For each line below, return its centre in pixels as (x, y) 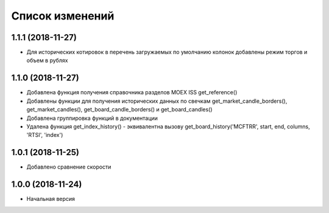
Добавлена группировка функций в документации (92, 118)
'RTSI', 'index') (45, 135)
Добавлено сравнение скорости (69, 167)
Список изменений (63, 16)
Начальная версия (51, 199)
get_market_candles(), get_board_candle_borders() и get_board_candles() (119, 110)
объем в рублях (47, 60)
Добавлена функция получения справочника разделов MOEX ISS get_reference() (132, 93)
